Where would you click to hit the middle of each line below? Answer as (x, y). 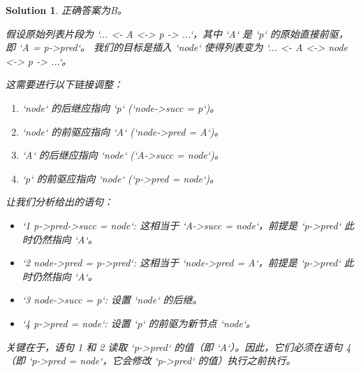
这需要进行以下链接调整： (64, 84)
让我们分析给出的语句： (59, 202)
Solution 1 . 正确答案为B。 (66, 10)
